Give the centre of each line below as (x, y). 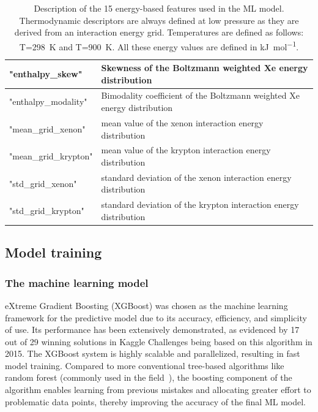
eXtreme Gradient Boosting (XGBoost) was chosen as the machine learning (146, 305)
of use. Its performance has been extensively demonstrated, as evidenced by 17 (152, 330)
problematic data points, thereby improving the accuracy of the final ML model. (156, 401)
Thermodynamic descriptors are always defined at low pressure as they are (159, 20)
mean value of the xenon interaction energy (182, 122)
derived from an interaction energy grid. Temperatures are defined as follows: (159, 32)
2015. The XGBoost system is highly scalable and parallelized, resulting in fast (153, 353)
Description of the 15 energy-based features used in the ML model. (159, 8)
